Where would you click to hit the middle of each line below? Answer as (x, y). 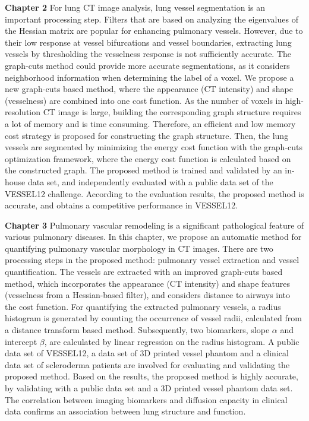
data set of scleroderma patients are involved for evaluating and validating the (147, 364)
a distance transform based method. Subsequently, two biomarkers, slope (137, 330)
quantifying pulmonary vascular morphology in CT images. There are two (139, 248)
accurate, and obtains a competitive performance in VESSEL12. (122, 205)
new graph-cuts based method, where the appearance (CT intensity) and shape (149, 89)
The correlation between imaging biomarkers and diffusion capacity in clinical (146, 399)
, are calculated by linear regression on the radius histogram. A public (172, 341)
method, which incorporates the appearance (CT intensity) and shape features (147, 283)
